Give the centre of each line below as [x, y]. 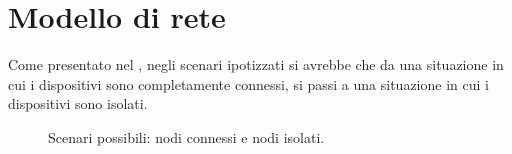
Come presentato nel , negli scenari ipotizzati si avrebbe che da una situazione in [256, 64]
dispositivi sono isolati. [78, 103]
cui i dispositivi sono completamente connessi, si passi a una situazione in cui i [248, 83]
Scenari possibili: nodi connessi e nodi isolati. [186, 136]
